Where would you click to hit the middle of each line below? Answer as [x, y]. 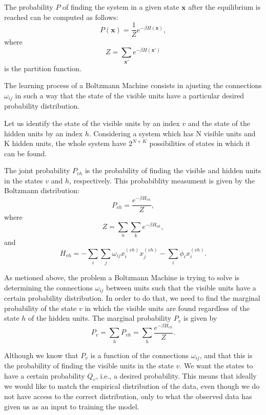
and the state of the [219, 123]
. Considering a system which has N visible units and [172, 133]
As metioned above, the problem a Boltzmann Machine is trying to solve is [122, 277]
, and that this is [226, 355]
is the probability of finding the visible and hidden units [173, 170]
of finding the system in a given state [121, 7]
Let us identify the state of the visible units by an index [92, 123]
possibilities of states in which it [200, 143]
